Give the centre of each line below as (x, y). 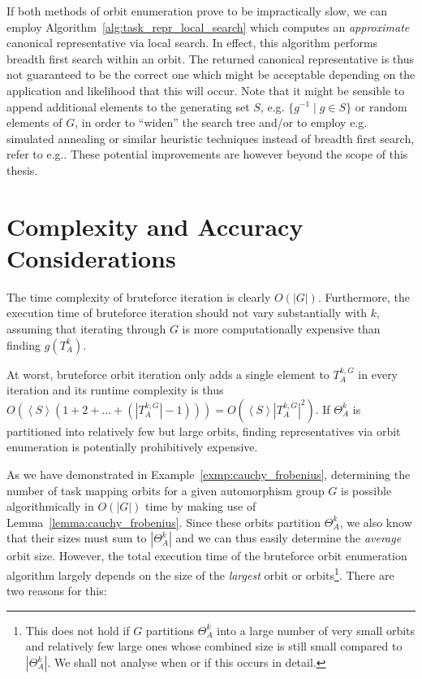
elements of (34, 122)
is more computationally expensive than (281, 329)
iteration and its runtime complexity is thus (115, 390)
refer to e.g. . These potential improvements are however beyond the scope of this (207, 154)
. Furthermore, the (364, 296)
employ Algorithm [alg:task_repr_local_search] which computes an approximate (208, 26)
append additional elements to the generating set (128, 106)
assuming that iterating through (86, 329)
